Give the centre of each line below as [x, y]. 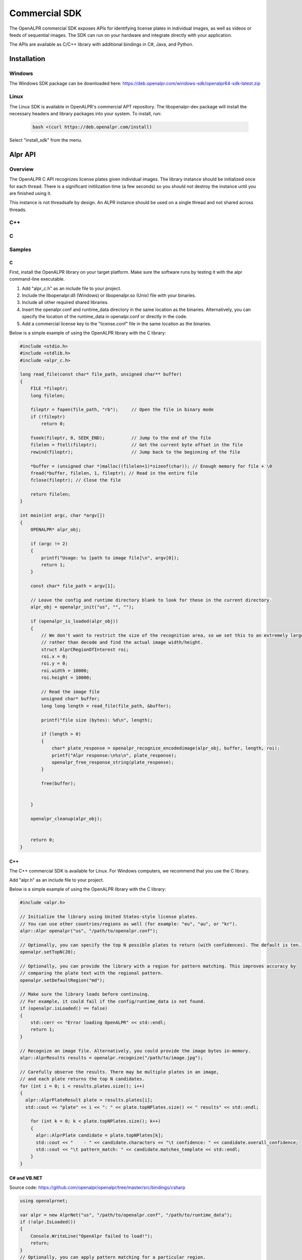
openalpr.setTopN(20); [48, 952]
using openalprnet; [44, 1201]
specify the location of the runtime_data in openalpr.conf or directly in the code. [105, 317]
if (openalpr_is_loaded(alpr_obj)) [74, 621]
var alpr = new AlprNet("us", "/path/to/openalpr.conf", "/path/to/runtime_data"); [126, 1215]
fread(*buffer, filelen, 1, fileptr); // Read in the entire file [114, 473]
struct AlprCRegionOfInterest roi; [85, 649]
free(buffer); [58, 783]
